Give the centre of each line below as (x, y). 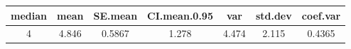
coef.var (321, 15)
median (29, 15)
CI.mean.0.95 (180, 15)
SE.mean (115, 15)
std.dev (274, 15)
